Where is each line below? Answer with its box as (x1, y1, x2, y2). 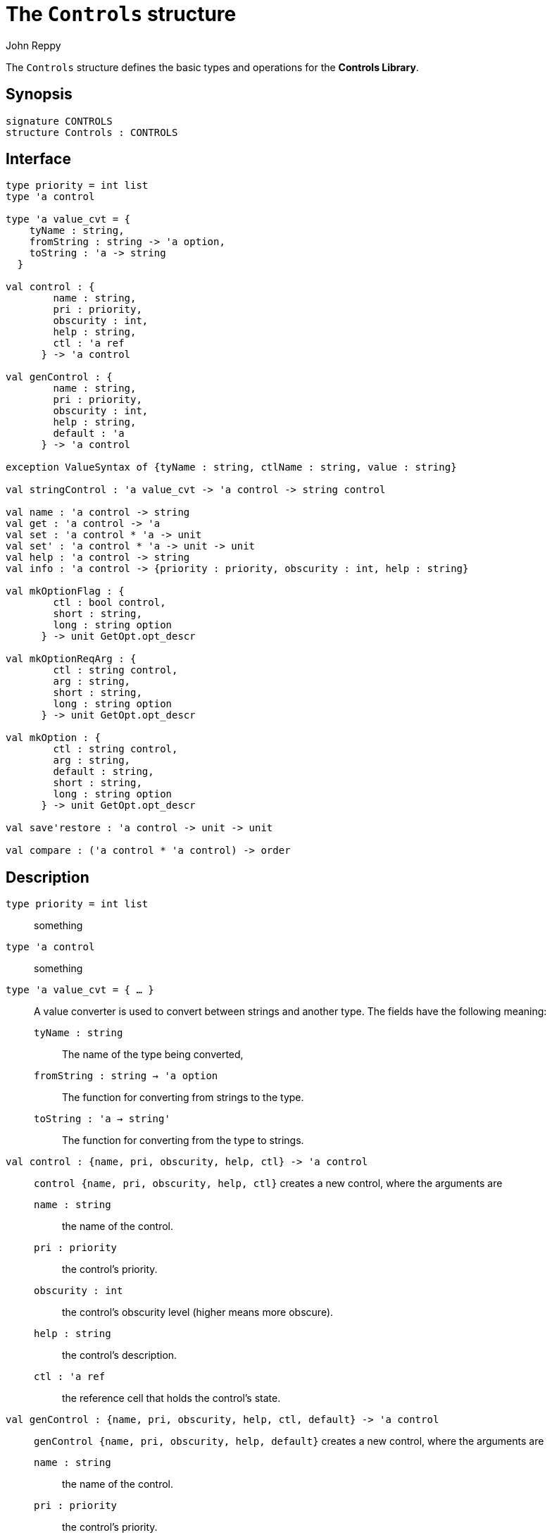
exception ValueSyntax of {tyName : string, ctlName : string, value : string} (6, 461, 457, 473)
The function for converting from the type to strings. (62, 1134, 304, 1147)
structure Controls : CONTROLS (6, 126, 178, 138)
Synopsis (6, 85, 73, 104)
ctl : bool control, (53, 597, 166, 609)
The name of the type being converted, (62, 1048, 244, 1061)
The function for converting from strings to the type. (62, 1091, 304, 1104)
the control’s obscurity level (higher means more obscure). (62, 1306, 334, 1319)
